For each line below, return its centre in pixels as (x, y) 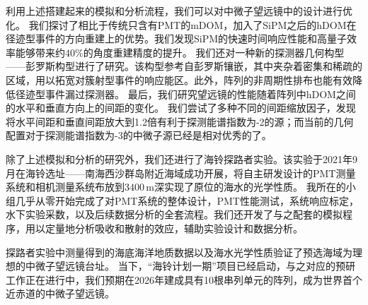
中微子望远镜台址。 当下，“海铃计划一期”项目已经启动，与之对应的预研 (190, 266)
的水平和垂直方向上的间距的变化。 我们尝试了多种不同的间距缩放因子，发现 (181, 108)
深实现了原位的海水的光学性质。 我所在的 (250, 187)
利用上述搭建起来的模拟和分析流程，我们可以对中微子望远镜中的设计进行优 (179, 11)
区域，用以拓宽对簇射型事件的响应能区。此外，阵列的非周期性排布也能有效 (179, 79)
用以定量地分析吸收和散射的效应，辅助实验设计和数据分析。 (164, 228)
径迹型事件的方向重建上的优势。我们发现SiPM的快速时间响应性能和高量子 (177, 38)
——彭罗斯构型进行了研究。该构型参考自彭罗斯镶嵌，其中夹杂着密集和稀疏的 (184, 66)
